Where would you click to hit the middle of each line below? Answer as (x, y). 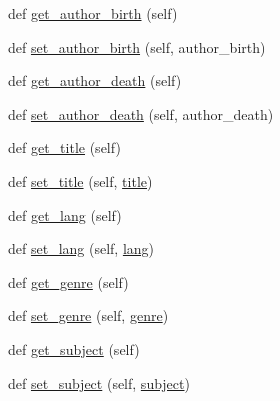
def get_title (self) (64, 147)
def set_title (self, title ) (80, 180)
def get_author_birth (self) (93, 13)
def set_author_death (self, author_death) (141, 113)
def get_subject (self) (74, 348)
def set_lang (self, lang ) (81, 248)
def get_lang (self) (65, 214)
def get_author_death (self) (95, 80)
